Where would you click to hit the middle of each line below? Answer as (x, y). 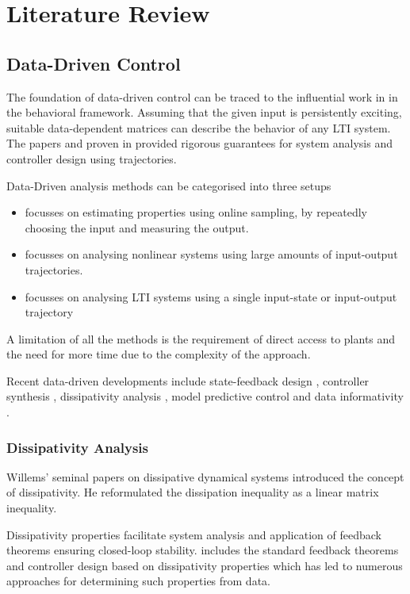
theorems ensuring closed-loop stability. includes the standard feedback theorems (203, 550)
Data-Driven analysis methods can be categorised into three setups (169, 185)
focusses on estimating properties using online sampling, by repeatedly (196, 212)
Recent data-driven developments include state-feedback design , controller (188, 380)
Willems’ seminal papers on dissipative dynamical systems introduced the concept (205, 476)
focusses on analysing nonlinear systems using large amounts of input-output (211, 254)
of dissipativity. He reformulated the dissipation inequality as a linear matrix (193, 492)
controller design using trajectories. (92, 158)
